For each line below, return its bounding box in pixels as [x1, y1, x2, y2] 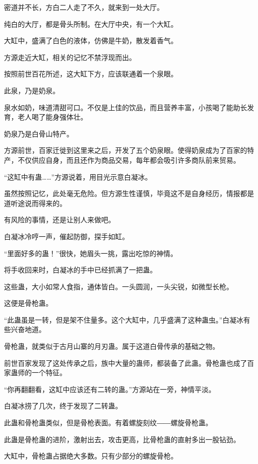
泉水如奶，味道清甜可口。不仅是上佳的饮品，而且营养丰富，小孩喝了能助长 [4, 102, 247, 112]
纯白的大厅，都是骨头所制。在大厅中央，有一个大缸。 [4, 18, 178, 29]
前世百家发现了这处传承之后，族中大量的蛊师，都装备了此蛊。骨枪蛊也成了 [4, 357, 247, 368]
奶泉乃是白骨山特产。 [4, 128, 73, 138]
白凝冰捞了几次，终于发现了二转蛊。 [4, 400, 122, 411]
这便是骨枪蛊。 [4, 298, 53, 308]
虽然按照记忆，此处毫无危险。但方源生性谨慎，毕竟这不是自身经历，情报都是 [4, 188, 254, 199]
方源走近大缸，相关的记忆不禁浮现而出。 [4, 52, 136, 62]
